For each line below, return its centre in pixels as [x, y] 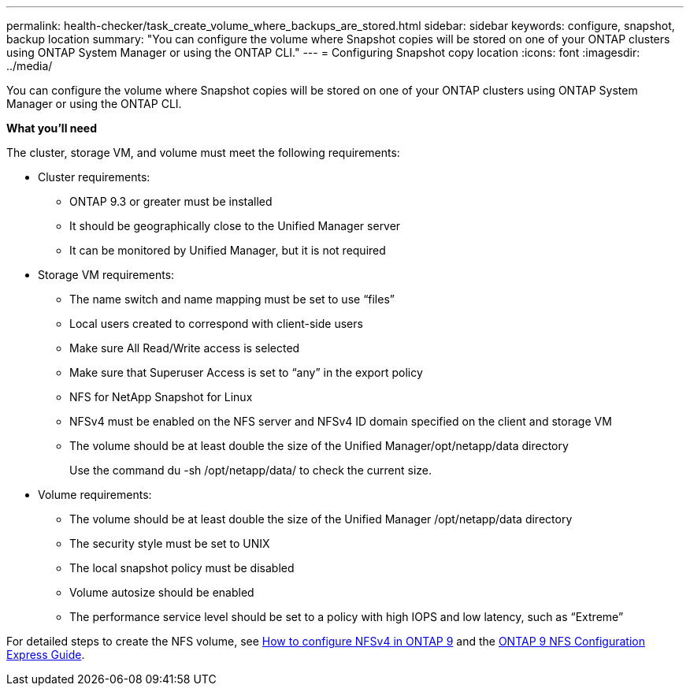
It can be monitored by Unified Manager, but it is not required [228, 250]
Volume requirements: [95, 495]
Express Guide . [46, 655]
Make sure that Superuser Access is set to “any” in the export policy [246, 372]
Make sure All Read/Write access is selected [185, 348]
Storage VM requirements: [106, 275]
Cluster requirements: [94, 177]
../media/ [30, 66]
